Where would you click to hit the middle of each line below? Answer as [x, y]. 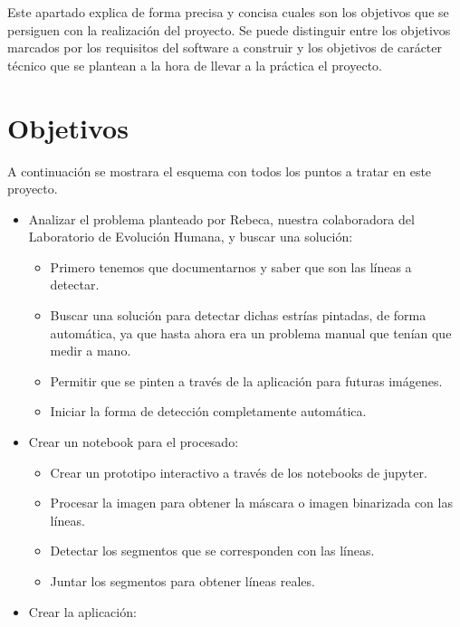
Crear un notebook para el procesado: [134, 442]
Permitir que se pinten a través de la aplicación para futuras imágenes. [246, 380]
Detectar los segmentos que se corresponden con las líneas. [212, 551]
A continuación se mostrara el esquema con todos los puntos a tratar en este [220, 171]
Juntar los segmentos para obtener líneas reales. [182, 581]
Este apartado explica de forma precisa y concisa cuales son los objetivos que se [228, 12]
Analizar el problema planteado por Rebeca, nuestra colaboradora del [221, 218]
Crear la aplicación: [82, 611]
